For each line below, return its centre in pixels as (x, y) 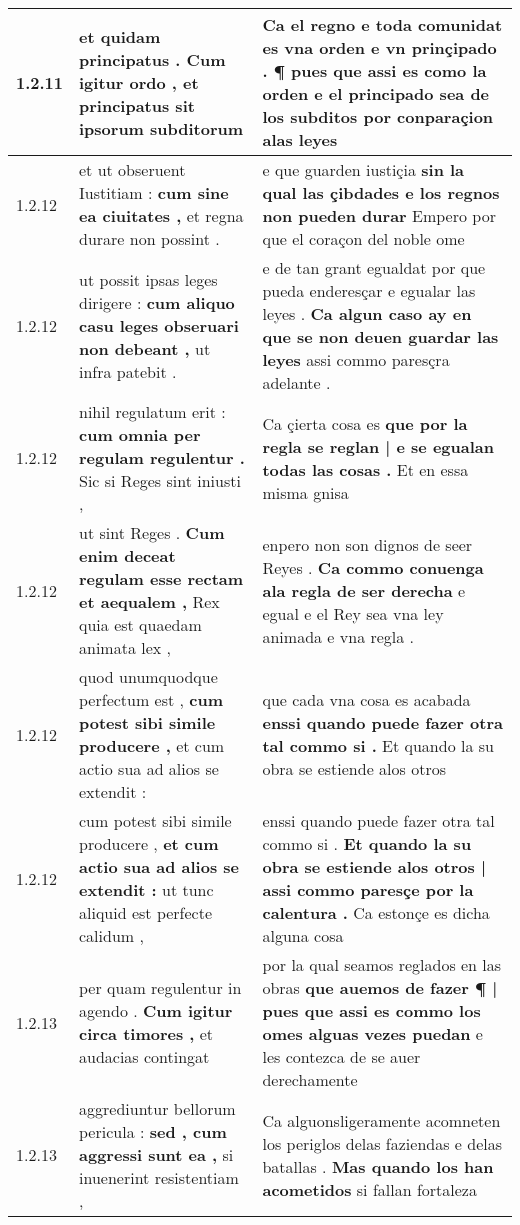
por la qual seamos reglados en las (382, 964)
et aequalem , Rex (149, 601)
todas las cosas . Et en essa (365, 469)
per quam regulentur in (160, 987)
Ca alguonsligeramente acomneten (381, 1120)
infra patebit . (128, 371)
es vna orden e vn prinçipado (379, 47)
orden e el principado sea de (376, 93)
